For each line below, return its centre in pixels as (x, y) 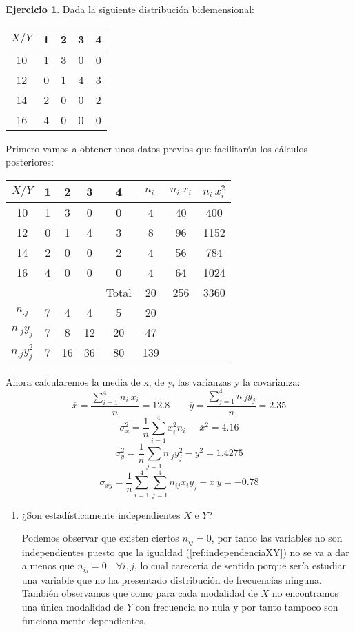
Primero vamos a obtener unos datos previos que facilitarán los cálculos (156, 148)
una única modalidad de (73, 607)
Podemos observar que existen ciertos (100, 538)
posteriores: (30, 162)
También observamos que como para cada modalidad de (140, 593)
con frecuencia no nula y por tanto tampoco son (237, 607)
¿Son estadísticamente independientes (101, 514)
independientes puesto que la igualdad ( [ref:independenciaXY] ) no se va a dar (185, 552)
